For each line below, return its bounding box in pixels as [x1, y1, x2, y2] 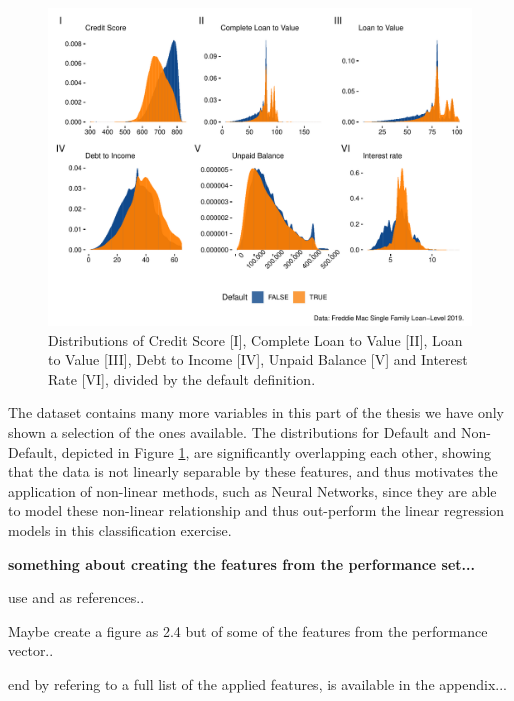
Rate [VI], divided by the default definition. [48, 368, 316, 389]
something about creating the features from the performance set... [8, 553, 475, 574]
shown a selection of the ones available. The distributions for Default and [8, 421, 457, 442]
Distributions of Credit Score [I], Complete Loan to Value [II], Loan [48, 329, 463, 350]
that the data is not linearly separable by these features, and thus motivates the [8, 461, 498, 482]
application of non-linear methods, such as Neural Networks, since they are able [8, 480, 497, 501]
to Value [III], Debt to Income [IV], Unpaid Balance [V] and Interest [48, 349, 468, 370]
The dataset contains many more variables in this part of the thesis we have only [8, 402, 504, 423]
